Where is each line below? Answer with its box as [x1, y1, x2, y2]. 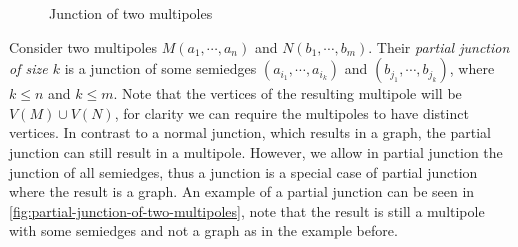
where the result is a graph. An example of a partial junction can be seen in [9, 181, 475, 202]
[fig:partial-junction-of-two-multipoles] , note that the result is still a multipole [9, 200, 485, 221]
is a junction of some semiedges [64, 58, 257, 79]
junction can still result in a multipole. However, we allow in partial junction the [9, 141, 503, 162]
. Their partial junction [368, 36, 510, 57]
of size [9, 58, 48, 79]
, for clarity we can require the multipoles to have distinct [114, 102, 469, 123]
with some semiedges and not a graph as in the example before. [9, 220, 398, 241]
